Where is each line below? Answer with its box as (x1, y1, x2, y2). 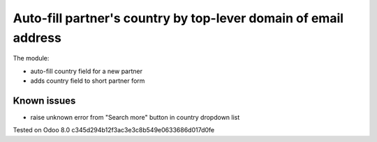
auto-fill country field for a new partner (30, 67, 143, 75)
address (13, 30, 62, 45)
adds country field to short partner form (30, 77, 145, 85)
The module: (13, 54, 50, 63)
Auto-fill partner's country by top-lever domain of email (13, 10, 344, 26)
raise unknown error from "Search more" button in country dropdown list (30, 113, 240, 122)
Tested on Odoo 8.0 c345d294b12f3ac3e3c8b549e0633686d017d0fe (13, 126, 215, 134)
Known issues (13, 95, 76, 106)
